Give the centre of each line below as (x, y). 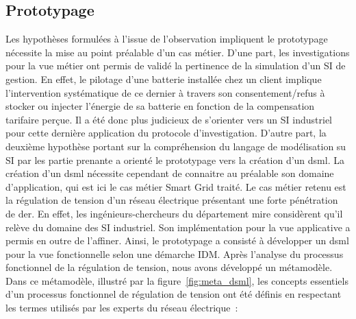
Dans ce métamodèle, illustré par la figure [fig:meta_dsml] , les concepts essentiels (177, 280)
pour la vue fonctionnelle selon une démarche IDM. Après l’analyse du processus (175, 253)
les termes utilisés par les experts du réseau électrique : (122, 308)
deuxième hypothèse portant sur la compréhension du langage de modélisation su (176, 146)
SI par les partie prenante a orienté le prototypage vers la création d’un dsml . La (175, 159)
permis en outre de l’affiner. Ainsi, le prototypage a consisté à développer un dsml (177, 240)
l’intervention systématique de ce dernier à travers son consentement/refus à (165, 92)
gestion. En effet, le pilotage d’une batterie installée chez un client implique (164, 79)
